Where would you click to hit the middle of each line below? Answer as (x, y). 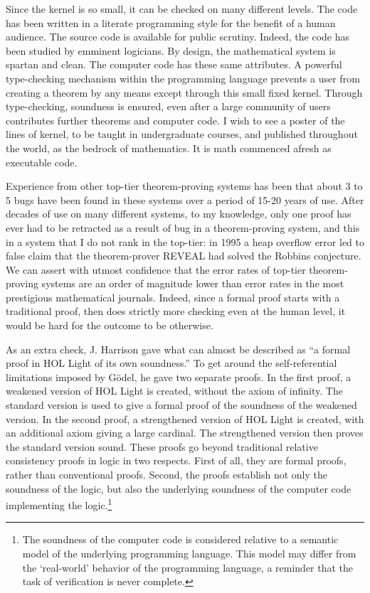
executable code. (42, 162)
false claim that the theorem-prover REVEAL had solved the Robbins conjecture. (184, 256)
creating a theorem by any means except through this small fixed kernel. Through (184, 92)
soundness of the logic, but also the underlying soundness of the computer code (179, 488)
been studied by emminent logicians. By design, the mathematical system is (171, 50)
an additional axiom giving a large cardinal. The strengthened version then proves (185, 433)
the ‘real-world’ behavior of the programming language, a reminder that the (188, 567)
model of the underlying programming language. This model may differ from (189, 554)
